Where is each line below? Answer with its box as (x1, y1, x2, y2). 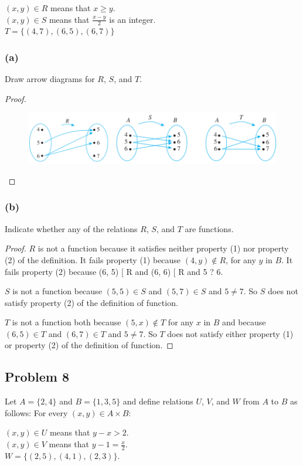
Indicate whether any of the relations (5, 222, 138, 234)
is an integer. (109, 13, 156, 25)
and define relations (122, 395, 193, 407)
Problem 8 (5, 368, 69, 386)
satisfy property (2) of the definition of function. (5, 296, 178, 308)
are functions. (185, 222, 234, 234)
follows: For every (5, 406, 68, 419)
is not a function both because (12, 316, 121, 328)
